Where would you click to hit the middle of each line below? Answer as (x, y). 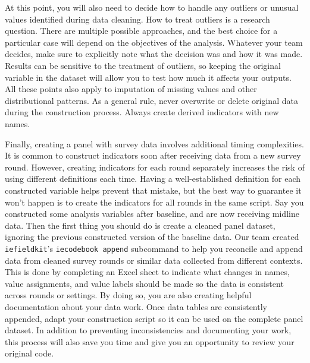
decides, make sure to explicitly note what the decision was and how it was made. (154, 54)
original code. (29, 353)
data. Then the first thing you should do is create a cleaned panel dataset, (140, 225)
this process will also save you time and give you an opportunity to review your (150, 341)
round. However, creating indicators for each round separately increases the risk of (155, 167)
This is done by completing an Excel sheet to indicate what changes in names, (147, 272)
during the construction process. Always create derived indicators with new (142, 112)
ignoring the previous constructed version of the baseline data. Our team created (152, 237)
